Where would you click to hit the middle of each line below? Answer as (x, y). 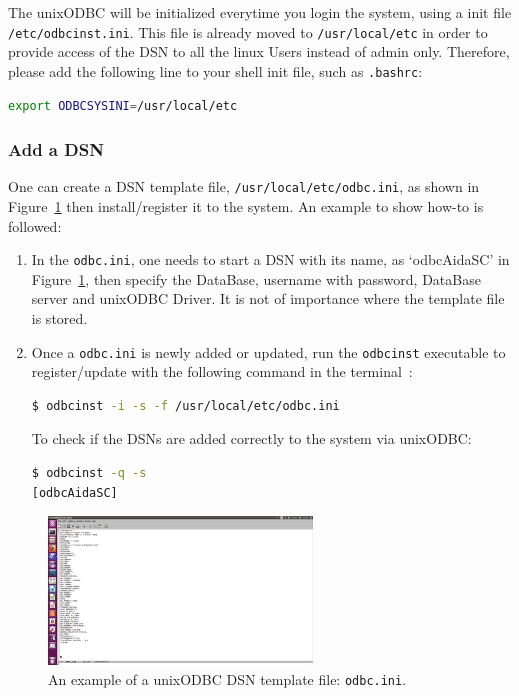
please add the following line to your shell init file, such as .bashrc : (215, 70)
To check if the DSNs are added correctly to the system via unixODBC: (251, 438)
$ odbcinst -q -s (89, 473)
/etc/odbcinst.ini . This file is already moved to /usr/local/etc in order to (248, 31)
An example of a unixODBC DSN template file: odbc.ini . (227, 678)
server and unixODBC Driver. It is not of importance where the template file (268, 298)
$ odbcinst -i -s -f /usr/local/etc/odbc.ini (185, 405)
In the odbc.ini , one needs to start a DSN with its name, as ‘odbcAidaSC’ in (270, 259)
